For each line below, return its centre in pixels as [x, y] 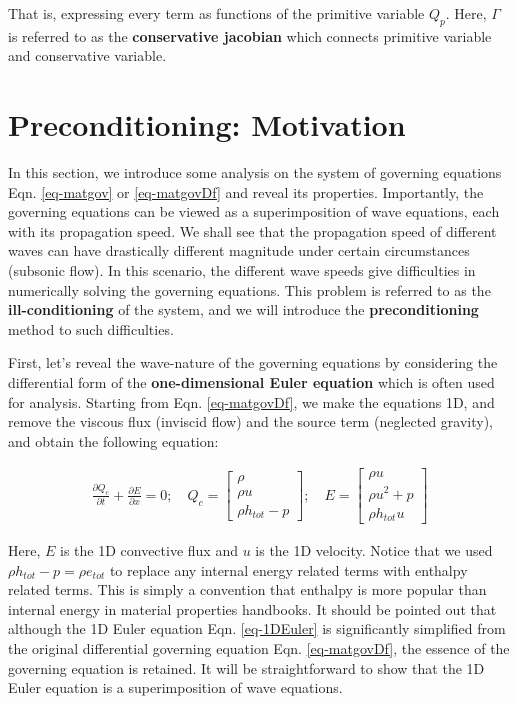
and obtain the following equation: [113, 440]
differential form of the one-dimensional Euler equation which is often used [251, 382]
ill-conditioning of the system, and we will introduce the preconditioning [243, 309]
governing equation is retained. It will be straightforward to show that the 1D [246, 667]
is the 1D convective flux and [148, 550]
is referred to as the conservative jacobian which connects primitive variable [250, 35]
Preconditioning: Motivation [207, 124]
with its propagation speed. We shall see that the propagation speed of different [252, 230]
